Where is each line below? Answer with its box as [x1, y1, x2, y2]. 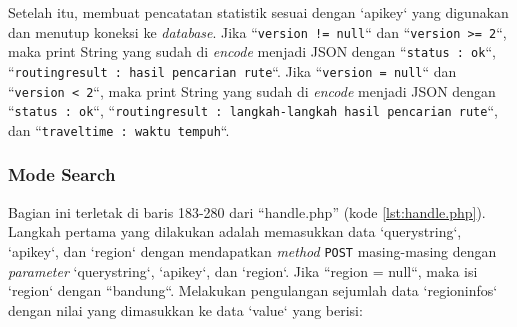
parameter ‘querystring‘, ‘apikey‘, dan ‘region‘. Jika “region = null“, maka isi [8, 260, 478, 281]
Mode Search [8, 162, 116, 187]
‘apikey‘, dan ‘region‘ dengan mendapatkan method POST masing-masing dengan [8, 240, 497, 261]
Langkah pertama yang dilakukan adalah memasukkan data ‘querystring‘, [8, 221, 462, 242]
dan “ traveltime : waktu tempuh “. [8, 119, 230, 140]
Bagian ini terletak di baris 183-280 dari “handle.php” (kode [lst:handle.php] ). [8, 201, 486, 222]
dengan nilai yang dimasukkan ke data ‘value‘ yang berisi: [8, 299, 363, 320]
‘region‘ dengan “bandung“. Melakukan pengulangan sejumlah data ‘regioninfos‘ [8, 280, 498, 301]
